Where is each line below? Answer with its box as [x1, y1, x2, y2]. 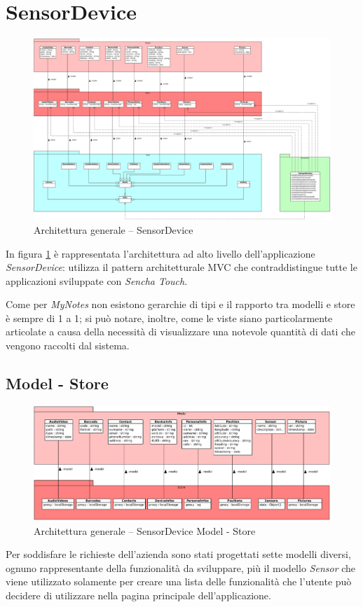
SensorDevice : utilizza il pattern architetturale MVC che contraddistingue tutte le [6, 260, 357, 274]
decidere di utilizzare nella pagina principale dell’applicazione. [6, 587, 271, 602]
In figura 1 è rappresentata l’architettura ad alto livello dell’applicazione [6, 246, 315, 260]
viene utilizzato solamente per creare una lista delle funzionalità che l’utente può [6, 574, 352, 589]
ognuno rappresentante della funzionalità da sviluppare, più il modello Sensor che [6, 560, 356, 575]
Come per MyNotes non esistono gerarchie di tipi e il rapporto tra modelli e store [6, 297, 355, 312]
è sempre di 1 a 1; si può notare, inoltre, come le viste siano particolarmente [6, 310, 333, 325]
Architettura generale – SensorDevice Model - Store [34, 523, 256, 538]
